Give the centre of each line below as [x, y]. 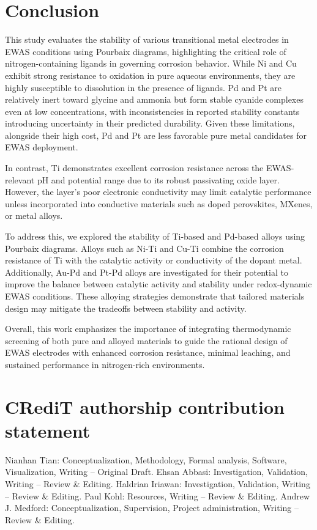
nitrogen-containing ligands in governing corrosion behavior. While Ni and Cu [151, 63]
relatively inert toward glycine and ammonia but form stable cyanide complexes [154, 99]
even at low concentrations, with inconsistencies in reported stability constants [152, 111]
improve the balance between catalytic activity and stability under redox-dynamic [158, 284]
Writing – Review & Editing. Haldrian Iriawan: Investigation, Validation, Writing [158, 484]
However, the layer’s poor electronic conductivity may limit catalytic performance [158, 192]
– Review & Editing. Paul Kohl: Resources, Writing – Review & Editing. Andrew [158, 495]
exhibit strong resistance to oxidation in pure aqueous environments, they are [150, 75]
